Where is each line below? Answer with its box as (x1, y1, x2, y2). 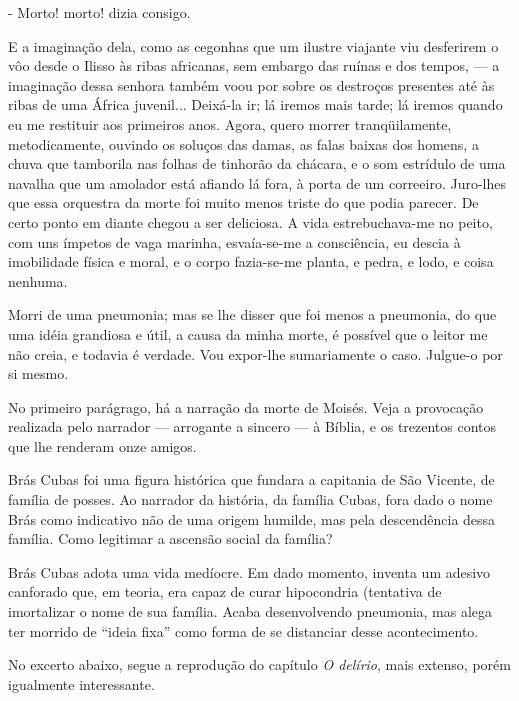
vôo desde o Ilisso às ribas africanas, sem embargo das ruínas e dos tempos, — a (8, 55, 500, 76)
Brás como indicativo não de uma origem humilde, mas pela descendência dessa (8, 508, 496, 529)
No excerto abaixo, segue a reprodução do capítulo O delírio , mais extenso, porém (8, 654, 511, 675)
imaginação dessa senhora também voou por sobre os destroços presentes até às (8, 74, 495, 95)
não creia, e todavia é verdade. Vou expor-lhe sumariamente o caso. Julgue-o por (8, 343, 503, 364)
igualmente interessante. (8, 673, 155, 694)
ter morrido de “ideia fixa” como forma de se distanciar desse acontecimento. (8, 620, 479, 641)
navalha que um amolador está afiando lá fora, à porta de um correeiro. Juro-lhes (8, 172, 507, 193)
